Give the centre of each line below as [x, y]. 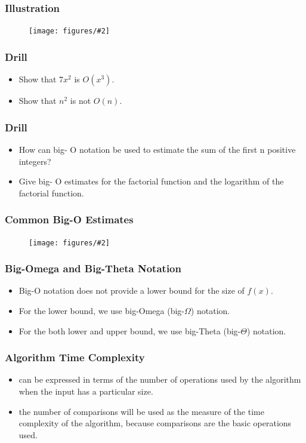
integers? [35, 161]
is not [81, 101]
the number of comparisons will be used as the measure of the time [141, 411]
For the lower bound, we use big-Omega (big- [102, 310]
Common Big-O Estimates [69, 219]
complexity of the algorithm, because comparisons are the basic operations [155, 423]
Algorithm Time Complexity [75, 357]
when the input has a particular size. [86, 391]
